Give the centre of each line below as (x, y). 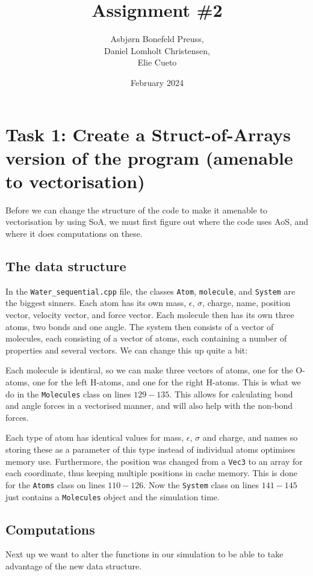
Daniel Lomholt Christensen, (157, 50)
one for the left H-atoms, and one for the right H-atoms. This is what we (167, 382)
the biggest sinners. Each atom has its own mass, (96, 303)
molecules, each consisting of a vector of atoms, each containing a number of (146, 338)
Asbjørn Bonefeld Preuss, (157, 39)
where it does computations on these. (74, 233)
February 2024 (157, 82)
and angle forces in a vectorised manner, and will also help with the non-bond (149, 406)
